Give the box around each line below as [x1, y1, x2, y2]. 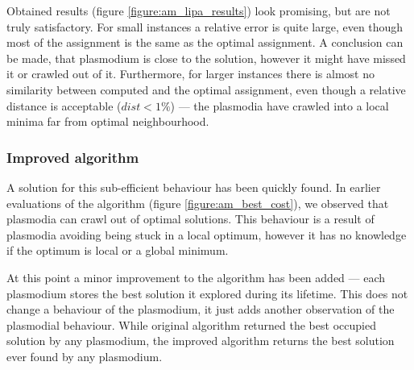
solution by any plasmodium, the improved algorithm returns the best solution [6, 332, 395, 349]
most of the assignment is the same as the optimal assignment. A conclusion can [6, 34, 404, 51]
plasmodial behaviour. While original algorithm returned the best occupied [6, 316, 376, 333]
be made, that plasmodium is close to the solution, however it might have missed [6, 49, 406, 66]
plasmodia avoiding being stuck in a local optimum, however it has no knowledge [6, 226, 407, 243]
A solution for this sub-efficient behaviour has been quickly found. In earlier [6, 178, 381, 195]
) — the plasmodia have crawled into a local [170, 97, 389, 114]
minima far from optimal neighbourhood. [6, 113, 209, 130]
